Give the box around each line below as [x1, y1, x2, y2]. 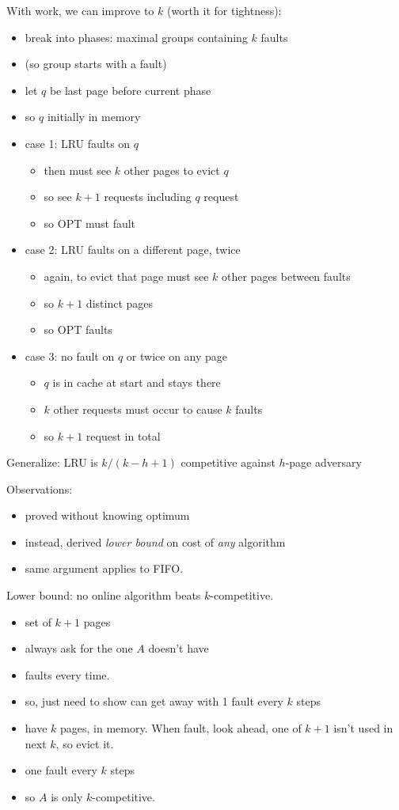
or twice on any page [126, 347, 228, 364]
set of [25, 613, 51, 630]
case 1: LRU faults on [25, 134, 131, 151]
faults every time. [25, 666, 110, 683]
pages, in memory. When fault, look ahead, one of [60, 720, 302, 736]
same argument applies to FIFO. [25, 560, 184, 577]
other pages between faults [222, 267, 351, 284]
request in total [85, 427, 161, 444]
